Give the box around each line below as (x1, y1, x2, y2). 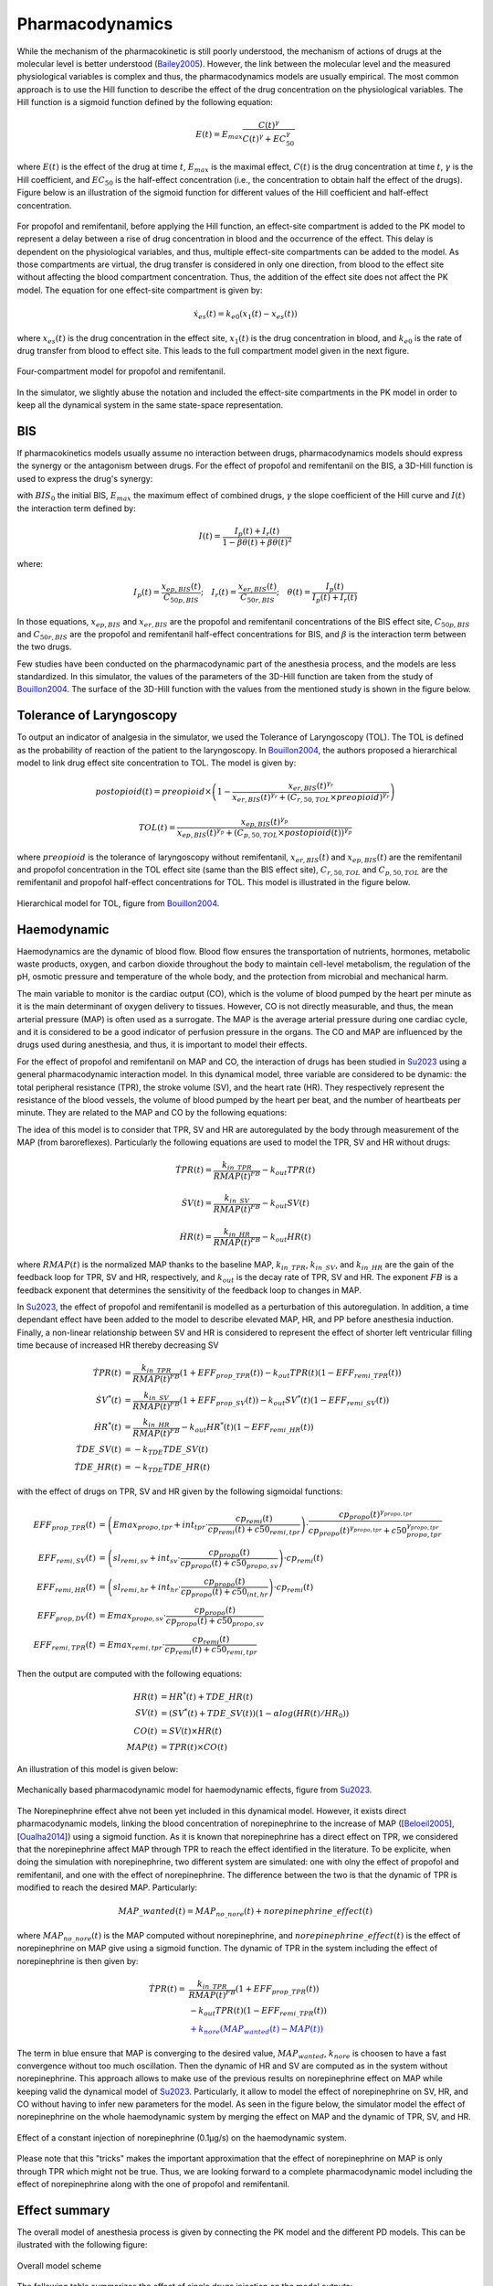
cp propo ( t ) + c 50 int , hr (181, 1586, 268, 1599)
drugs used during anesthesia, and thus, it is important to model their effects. (16, 1039, 308, 1051)
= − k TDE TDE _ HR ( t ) (124, 1462, 210, 1475)
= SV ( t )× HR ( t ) (160, 1726, 223, 1736)
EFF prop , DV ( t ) (37, 1610, 96, 1623)
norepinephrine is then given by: (16, 1955, 139, 1966)
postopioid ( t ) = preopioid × (95, 786, 212, 797)
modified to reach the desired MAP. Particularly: (16, 1882, 198, 1893)
